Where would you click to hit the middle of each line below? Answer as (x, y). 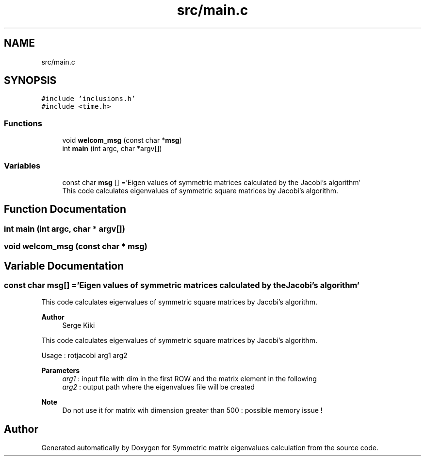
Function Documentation (65, 209)
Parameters (61, 371)
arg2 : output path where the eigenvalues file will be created (158, 387)
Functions (23, 123)
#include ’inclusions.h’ (89, 99)
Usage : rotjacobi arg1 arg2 (84, 356)
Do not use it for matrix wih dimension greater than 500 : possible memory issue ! (192, 410)
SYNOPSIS (30, 81)
